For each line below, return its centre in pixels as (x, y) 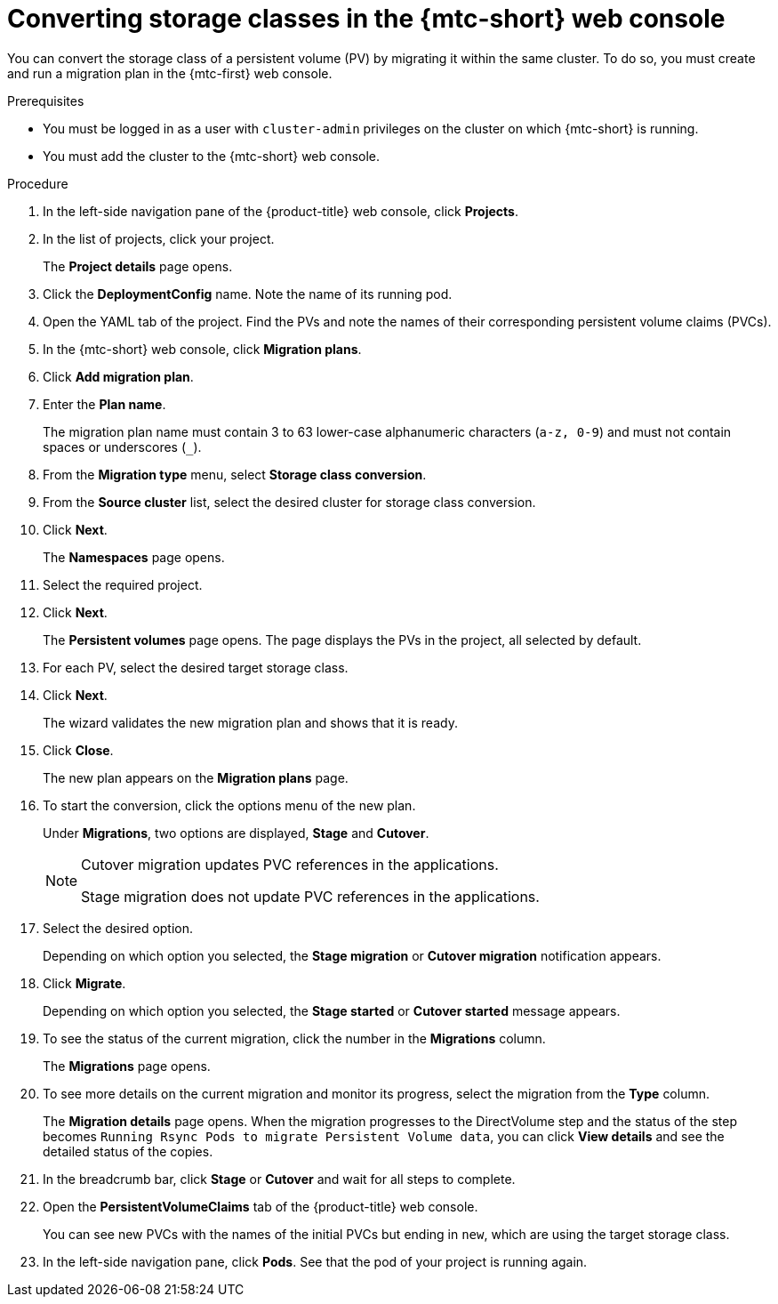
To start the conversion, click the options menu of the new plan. (229, 805)
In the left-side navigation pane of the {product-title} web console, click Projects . (281, 211)
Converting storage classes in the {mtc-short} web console (366, 19)
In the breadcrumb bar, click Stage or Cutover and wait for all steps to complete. (279, 1179)
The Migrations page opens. (127, 1066)
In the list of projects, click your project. (159, 238)
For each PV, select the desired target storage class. (196, 667)
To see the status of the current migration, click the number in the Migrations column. (294, 1038)
